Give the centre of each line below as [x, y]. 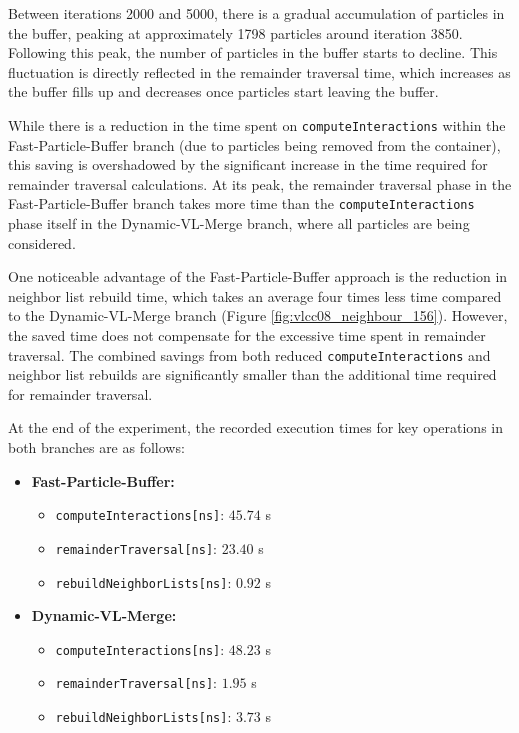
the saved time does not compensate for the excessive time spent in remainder [247, 335]
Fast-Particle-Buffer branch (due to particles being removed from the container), [254, 144]
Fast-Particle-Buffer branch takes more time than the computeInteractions [241, 203]
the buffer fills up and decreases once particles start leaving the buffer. [223, 91]
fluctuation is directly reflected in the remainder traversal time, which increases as [259, 71]
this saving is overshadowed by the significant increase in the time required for [248, 164]
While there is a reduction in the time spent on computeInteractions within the [257, 124]
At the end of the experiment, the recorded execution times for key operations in [255, 427]
